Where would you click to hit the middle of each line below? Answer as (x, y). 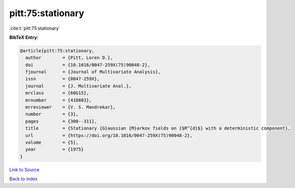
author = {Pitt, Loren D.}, (69, 58)
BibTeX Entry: (24, 37)
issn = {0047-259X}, (63, 79)
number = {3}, (52, 114)
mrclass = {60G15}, (57, 93)
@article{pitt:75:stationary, (57, 51)
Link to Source (24, 169)
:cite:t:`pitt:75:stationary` (35, 28)
